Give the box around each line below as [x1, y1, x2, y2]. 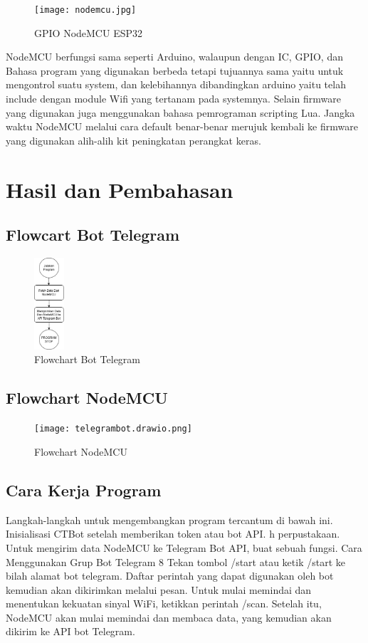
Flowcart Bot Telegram [6, 224, 180, 246]
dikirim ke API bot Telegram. [6, 624, 135, 639]
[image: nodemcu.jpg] [34, 5, 137, 15]
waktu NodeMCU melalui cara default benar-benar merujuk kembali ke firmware [6, 119, 358, 134]
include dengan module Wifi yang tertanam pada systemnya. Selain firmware [6, 91, 341, 106]
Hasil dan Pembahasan [6, 174, 233, 204]
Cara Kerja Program [6, 479, 162, 501]
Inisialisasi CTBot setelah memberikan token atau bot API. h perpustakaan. [6, 526, 340, 541]
